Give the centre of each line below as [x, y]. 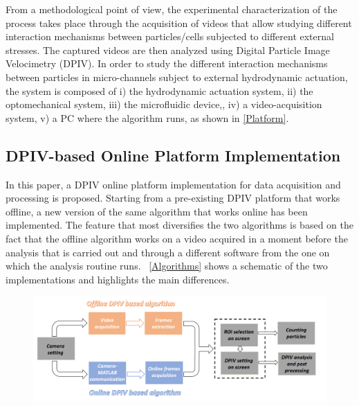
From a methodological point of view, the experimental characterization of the [172, 9]
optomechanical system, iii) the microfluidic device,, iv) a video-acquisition [164, 104]
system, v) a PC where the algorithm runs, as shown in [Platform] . [147, 117]
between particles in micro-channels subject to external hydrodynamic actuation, [177, 77]
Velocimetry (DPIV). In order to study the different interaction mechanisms [167, 63]
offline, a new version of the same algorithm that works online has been [157, 211]
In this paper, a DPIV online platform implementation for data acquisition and [173, 184]
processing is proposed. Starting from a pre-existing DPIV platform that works [173, 198]
